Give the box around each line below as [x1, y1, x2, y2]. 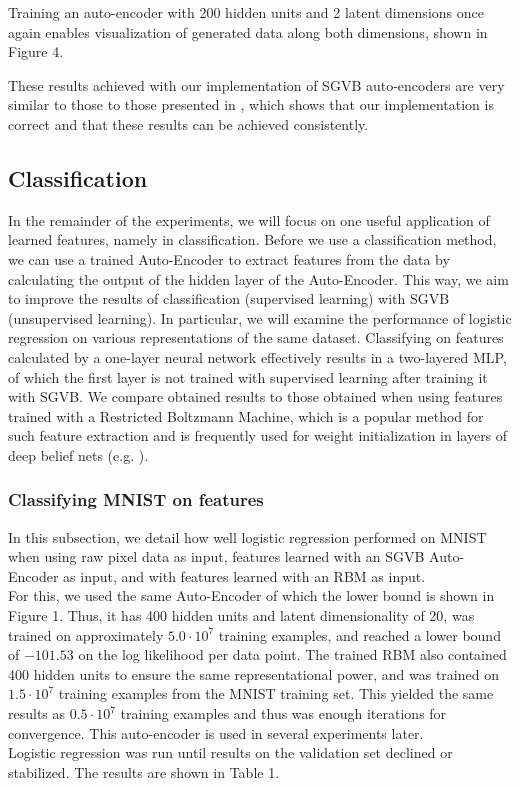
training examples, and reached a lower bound [218, 624, 501, 645]
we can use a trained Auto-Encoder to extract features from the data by [8, 248, 450, 269]
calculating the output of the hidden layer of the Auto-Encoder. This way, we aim [8, 268, 509, 289]
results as [8, 703, 66, 724]
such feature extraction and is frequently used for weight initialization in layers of [8, 425, 508, 446]
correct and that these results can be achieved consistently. [8, 113, 369, 134]
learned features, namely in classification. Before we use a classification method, [8, 229, 497, 250]
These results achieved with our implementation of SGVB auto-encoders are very [8, 74, 505, 95]
